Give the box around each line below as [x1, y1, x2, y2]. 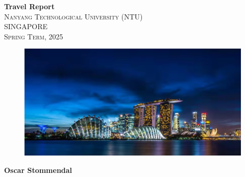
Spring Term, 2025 [4, 31, 63, 41]
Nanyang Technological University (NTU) [4, 11, 143, 21]
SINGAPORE [4, 21, 48, 32]
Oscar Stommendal [4, 165, 72, 175]
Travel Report [4, 1, 55, 11]
